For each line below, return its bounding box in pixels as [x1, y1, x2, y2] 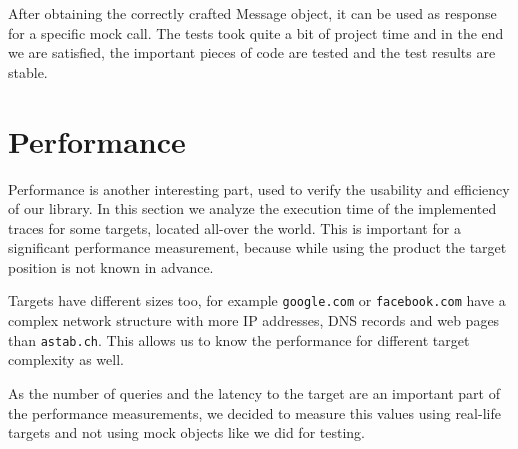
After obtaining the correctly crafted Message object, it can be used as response [8, 3, 497, 23]
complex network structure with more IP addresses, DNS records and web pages [8, 310, 500, 331]
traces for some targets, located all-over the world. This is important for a [8, 217, 461, 238]
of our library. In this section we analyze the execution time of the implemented [8, 198, 497, 219]
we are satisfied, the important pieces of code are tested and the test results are [8, 42, 496, 63]
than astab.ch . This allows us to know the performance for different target [8, 329, 470, 350]
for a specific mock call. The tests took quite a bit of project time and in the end [8, 22, 504, 43]
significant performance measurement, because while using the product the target [8, 237, 507, 258]
